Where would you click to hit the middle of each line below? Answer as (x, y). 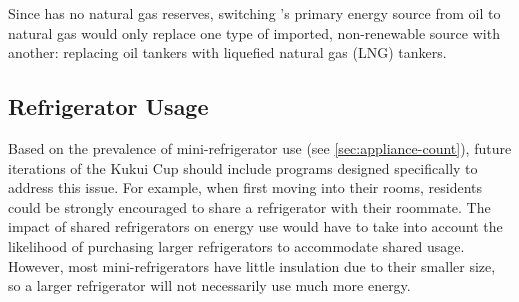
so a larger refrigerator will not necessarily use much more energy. (209, 285)
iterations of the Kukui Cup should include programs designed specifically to (243, 167)
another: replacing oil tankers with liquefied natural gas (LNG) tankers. (227, 52)
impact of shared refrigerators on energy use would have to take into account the (255, 226)
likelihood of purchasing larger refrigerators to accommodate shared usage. (236, 245)
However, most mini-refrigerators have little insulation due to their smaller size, (252, 265)
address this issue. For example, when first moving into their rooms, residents (245, 187)
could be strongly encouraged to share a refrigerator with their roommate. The (249, 206)
